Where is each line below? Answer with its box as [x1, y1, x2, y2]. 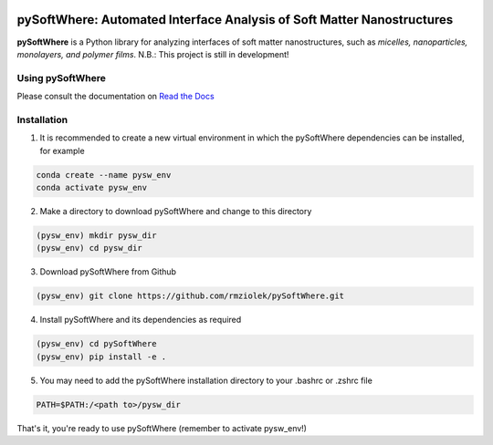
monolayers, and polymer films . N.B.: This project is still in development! [16, 48, 289, 59]
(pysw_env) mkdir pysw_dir [36, 230, 157, 241]
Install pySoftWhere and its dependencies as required [39, 315, 242, 326]
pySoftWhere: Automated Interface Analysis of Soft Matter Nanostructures [16, 12, 454, 27]
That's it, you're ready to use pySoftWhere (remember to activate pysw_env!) [16, 422, 308, 433]
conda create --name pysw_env [36, 170, 172, 180]
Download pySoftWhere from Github [39, 266, 177, 277]
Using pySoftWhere [16, 71, 107, 84]
